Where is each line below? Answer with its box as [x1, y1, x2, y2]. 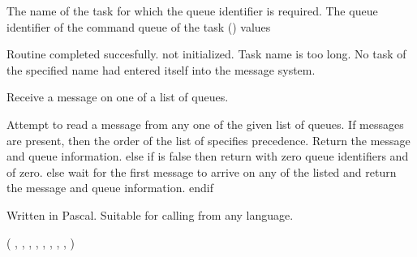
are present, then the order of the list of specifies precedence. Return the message [6, 131, 411, 148]
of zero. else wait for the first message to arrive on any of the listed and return [6, 163, 397, 180]
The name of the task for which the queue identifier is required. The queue [6, 2, 378, 19]
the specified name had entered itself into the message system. [6, 61, 316, 78]
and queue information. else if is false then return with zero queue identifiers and [6, 148, 409, 165]
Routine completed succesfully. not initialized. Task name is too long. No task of [6, 45, 406, 62]
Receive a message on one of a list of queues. [6, 88, 229, 105]
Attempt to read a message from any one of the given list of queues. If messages [6, 115, 404, 132]
